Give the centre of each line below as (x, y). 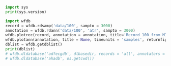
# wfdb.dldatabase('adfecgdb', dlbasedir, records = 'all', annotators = (85, 54)
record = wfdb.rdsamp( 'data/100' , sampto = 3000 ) (59, 26)
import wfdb (18, 21)
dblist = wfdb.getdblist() (34, 45)
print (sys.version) (26, 12)
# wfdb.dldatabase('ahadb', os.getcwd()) (50, 58)
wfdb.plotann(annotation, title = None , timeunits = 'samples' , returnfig (86, 40)
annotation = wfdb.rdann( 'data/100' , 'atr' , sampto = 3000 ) (70, 30)
